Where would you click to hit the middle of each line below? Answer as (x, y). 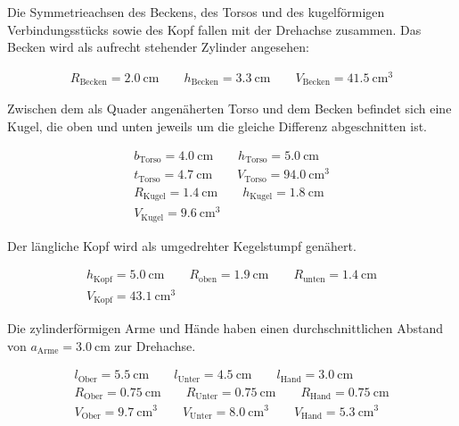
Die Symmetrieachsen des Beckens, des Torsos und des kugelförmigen (196, 12)
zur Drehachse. (155, 345)
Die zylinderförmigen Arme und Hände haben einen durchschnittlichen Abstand (225, 328)
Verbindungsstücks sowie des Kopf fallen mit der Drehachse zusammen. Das (214, 29)
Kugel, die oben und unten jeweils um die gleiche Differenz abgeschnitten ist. (217, 125)
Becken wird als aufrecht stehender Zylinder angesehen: (158, 47)
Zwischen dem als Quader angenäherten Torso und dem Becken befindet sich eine (229, 109)
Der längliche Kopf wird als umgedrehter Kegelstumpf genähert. (182, 245)
